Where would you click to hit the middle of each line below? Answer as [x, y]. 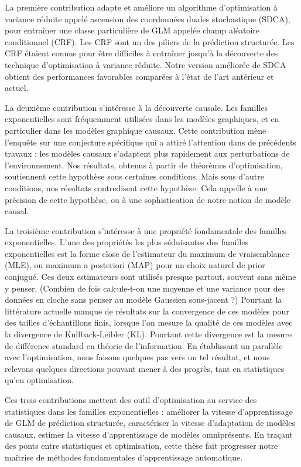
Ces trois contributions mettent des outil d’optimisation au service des [131, 400]
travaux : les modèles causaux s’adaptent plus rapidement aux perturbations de [147, 153]
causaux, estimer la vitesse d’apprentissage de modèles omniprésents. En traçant [149, 434]
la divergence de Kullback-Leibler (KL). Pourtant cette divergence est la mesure [148, 334]
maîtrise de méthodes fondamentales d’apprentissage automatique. [124, 457]
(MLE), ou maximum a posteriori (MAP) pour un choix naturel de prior [135, 265]
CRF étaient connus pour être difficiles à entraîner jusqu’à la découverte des [141, 53]
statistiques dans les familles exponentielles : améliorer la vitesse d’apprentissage [149, 411]
